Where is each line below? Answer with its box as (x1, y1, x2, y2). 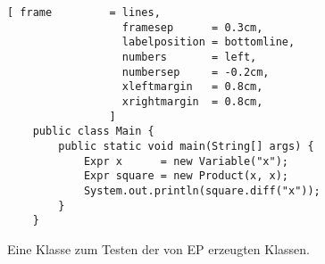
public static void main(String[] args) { (58, 139, 314, 153)
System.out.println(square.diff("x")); (83, 184, 321, 197)
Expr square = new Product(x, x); (83, 169, 288, 183)
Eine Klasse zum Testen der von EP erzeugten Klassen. (7, 239, 310, 258)
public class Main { (32, 125, 154, 138)
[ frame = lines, (7, 6, 161, 19)
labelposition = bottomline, (121, 36, 296, 49)
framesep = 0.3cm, (121, 21, 263, 34)
